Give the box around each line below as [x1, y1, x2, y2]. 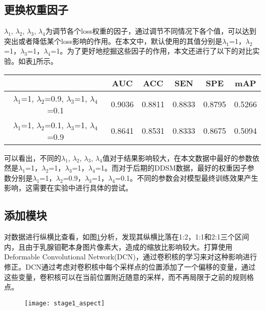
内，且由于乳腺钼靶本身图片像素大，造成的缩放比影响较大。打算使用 [4, 241, 232, 252]
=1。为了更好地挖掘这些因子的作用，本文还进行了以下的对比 [50, 45, 253, 56]
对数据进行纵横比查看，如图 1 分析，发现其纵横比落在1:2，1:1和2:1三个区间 [4, 231, 249, 242]
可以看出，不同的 [4, 152, 61, 163]
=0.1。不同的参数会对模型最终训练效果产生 [115, 172, 258, 183]
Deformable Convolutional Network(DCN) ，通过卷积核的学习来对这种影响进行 [4, 251, 257, 262]
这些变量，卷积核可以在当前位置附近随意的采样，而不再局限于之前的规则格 [4, 271, 254, 282]
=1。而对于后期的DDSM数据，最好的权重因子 [95, 162, 248, 173]
